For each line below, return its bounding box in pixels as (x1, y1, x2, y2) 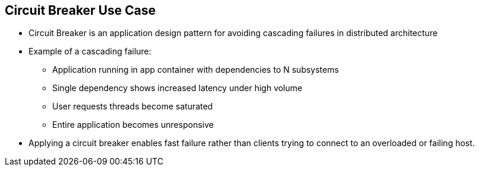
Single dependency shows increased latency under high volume (52, 83, 303, 93)
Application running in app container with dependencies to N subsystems (52, 64, 339, 75)
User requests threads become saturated (52, 101, 213, 112)
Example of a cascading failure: (28, 46, 151, 57)
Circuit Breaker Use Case (5, 3, 156, 18)
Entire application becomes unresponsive (52, 120, 214, 130)
